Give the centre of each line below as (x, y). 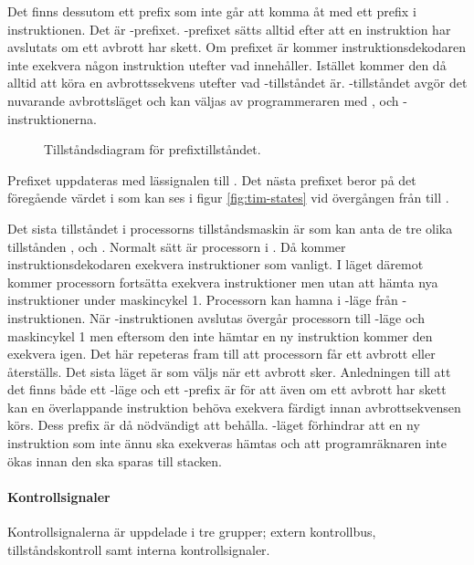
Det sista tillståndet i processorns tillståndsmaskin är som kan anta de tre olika (230, 228)
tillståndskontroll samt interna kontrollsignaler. (139, 549)
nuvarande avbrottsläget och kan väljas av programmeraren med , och (203, 100)
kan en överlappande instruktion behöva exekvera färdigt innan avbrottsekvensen (234, 407)
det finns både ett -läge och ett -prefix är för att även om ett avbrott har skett (227, 389)
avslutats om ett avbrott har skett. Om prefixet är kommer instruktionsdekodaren (237, 47)
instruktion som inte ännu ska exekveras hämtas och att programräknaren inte (227, 443)
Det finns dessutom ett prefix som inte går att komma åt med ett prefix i (212, 11)
